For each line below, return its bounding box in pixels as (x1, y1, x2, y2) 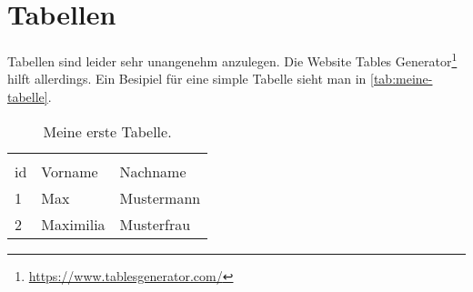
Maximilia (41, 213, 106, 235)
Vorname (41, 160, 98, 182)
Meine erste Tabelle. (43, 120, 172, 142)
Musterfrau (119, 213, 191, 235)
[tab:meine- (370, 69, 433, 88)
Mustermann (119, 186, 201, 208)
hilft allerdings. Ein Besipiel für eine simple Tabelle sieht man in (7, 69, 367, 88)
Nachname (119, 160, 186, 182)
